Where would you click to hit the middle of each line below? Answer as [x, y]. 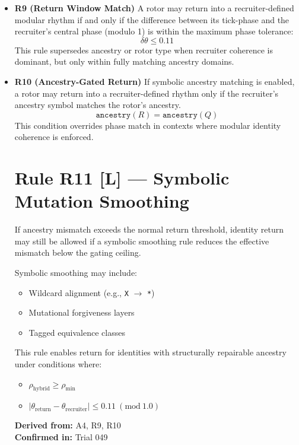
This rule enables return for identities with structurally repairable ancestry [150, 352]
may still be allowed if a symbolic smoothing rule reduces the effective [142, 241]
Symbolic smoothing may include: [76, 273]
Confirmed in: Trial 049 [61, 437]
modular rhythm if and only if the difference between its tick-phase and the [152, 19]
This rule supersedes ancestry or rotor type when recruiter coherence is [144, 50]
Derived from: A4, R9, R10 [68, 425]
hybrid [41, 389]
